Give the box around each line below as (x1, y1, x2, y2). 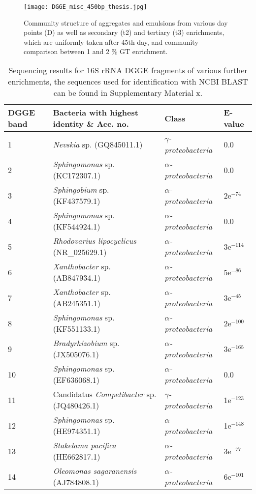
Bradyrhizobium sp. (53, 337, 120, 349)
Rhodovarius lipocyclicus (53, 235, 136, 247)
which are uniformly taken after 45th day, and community (24, 36, 198, 47)
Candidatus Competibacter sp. (53, 388, 157, 400)
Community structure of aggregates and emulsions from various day (24, 17, 228, 28)
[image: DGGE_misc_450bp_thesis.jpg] (24, 3, 147, 10)
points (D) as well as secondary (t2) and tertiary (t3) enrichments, (24, 27, 224, 37)
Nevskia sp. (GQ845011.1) (53, 138, 143, 150)
